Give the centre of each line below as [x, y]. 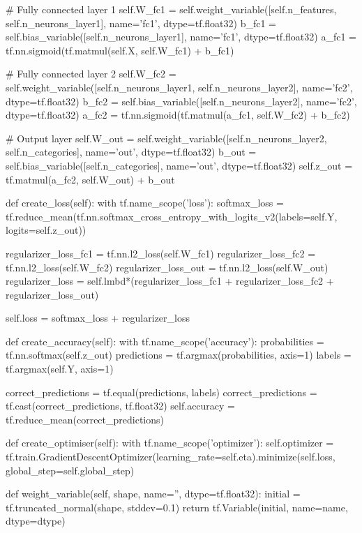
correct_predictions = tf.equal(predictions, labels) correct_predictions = [161, 392]
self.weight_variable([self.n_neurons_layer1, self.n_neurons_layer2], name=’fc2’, [179, 87]
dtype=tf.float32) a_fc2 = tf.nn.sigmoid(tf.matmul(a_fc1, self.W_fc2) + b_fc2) [178, 115]
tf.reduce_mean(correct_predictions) [85, 419]
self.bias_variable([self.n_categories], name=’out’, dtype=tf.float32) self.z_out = [179, 165]
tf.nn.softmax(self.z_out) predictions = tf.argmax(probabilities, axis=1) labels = [179, 355]
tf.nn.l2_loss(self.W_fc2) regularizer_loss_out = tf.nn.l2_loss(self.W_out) [167, 267]
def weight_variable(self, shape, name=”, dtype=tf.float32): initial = [153, 494]
